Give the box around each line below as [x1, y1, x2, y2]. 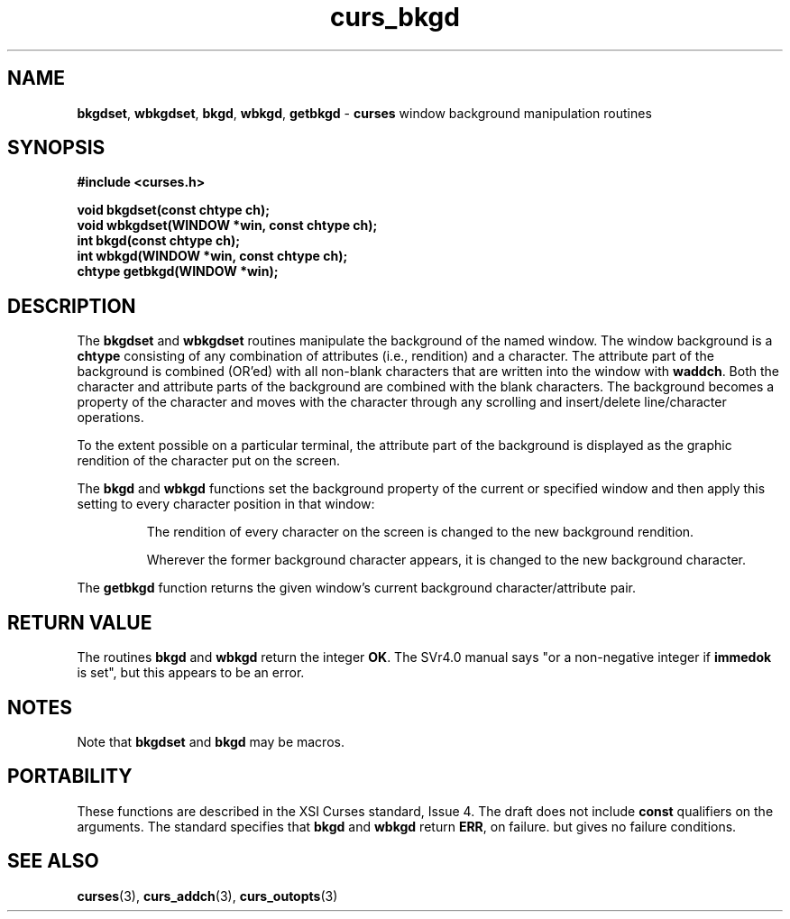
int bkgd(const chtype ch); [77, 233, 240, 249]
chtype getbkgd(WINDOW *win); [77, 263, 279, 280]
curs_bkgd [330, 2, 460, 32]
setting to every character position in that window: [77, 496, 375, 512]
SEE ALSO [7, 850, 99, 873]
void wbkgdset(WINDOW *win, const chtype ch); [77, 217, 378, 234]
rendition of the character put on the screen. [77, 453, 340, 469]
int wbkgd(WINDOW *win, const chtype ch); [77, 248, 348, 264]
